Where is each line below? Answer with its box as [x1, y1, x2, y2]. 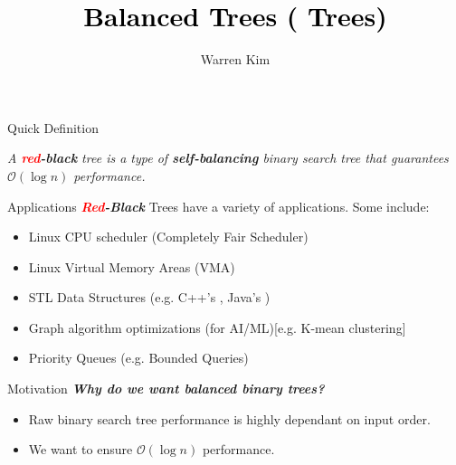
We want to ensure [28, 440, 133, 459]
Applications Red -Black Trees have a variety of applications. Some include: [7, 196, 430, 215]
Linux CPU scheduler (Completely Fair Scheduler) [28, 227, 309, 246]
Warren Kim [200, 50, 271, 69]
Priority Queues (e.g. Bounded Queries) [28, 348, 249, 367]
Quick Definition [7, 118, 99, 137]
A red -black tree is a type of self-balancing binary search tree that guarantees [7, 148, 449, 167]
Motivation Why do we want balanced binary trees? [7, 379, 325, 398]
